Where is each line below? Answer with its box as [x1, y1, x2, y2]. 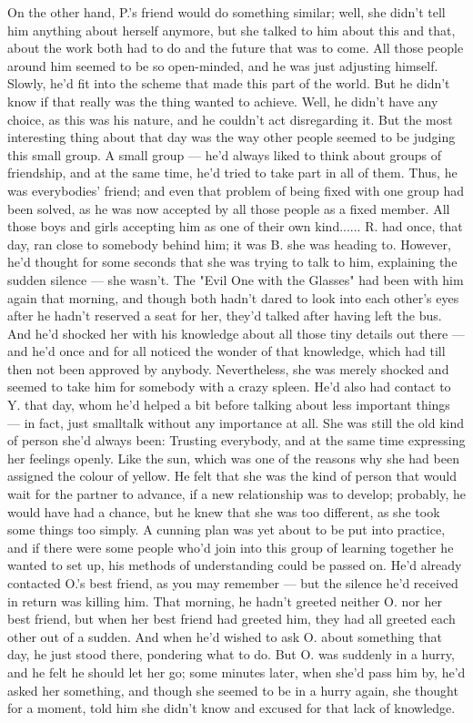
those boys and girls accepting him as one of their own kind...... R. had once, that [7, 217, 463, 236]
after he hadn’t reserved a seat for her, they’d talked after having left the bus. [7, 306, 442, 325]
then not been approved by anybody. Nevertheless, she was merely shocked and [7, 359, 449, 378]
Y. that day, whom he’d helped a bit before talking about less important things [7, 395, 450, 414]
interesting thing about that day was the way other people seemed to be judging [7, 127, 456, 147]
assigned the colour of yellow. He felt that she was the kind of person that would [7, 466, 457, 485]
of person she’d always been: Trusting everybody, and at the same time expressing [7, 431, 466, 450]
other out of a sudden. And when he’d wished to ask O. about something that [7, 626, 442, 646]
